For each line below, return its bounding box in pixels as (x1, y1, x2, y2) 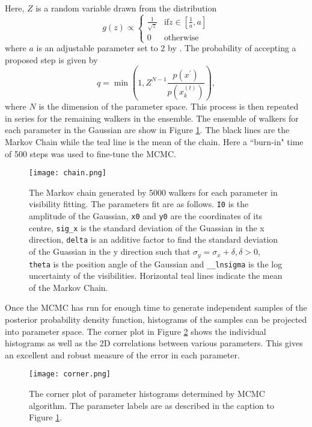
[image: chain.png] (29, 169, 106, 178)
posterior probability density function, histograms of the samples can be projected (5, 313, 307, 325)
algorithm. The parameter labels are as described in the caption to (29, 399, 274, 411)
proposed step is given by (5, 53, 98, 66)
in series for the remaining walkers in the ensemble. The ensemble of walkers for (5, 111, 299, 124)
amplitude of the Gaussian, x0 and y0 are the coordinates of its (29, 210, 263, 222)
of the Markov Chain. (29, 281, 108, 293)
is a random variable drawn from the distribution (35, 2, 217, 14)
